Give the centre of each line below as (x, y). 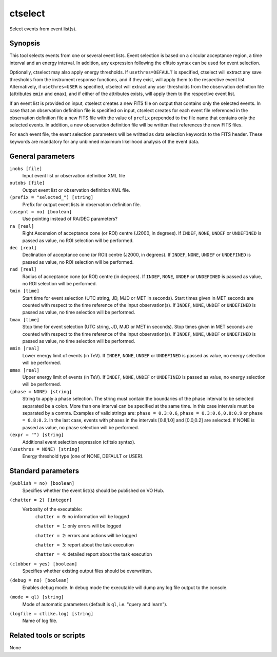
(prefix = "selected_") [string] (52, 197)
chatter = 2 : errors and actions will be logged (86, 535)
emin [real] (24, 349)
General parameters (42, 156)
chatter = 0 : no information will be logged (82, 516)
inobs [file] (26, 169)
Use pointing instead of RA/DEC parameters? (70, 219)
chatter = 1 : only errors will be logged (78, 526)
